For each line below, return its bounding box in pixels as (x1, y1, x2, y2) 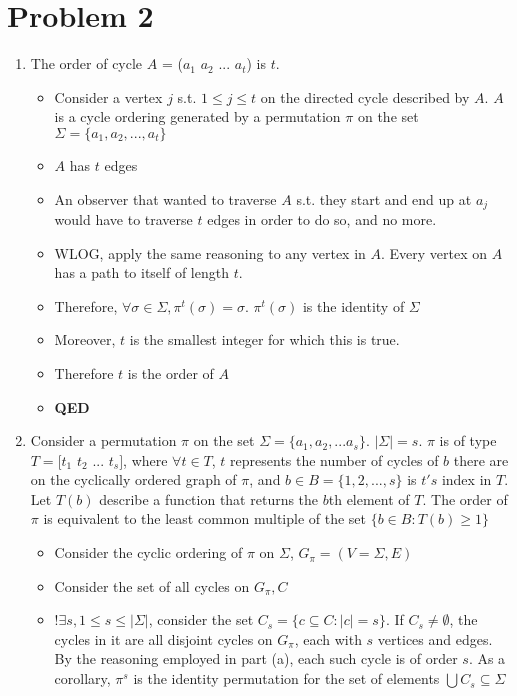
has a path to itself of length (54, 262, 229, 283)
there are (453, 449, 509, 470)
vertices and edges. (377, 628, 493, 649)
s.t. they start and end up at (296, 188, 472, 209)
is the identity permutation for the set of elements (133, 668, 440, 689)
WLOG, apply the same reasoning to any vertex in (54, 242, 366, 263)
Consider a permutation (30, 430, 177, 451)
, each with (294, 628, 362, 649)
